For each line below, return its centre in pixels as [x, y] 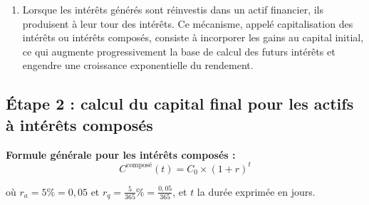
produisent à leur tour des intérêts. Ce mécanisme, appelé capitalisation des [188, 23]
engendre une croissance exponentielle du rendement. [138, 65]
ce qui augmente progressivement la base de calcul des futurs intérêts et [179, 51]
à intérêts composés [79, 124]
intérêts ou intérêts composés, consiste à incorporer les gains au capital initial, [193, 37]
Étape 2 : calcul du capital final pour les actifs [180, 104]
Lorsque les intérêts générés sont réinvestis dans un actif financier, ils [173, 9]
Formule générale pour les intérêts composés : [121, 154]
